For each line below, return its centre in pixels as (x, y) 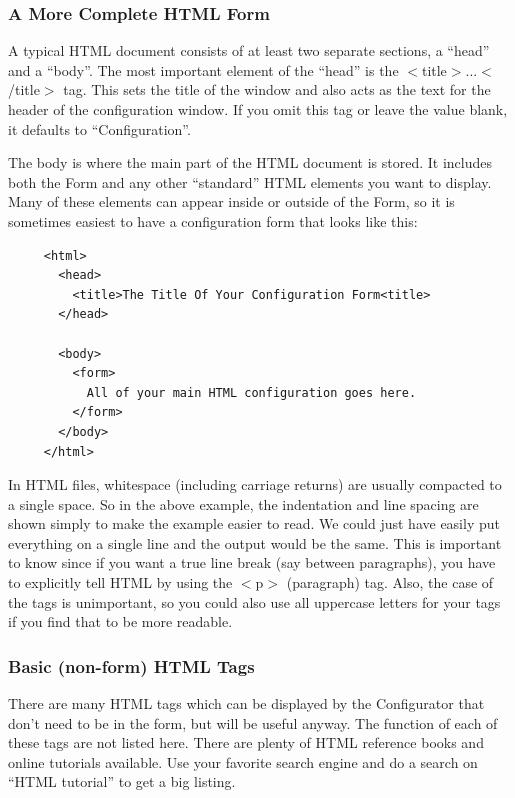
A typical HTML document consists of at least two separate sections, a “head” (249, 50)
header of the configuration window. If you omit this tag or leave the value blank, (258, 109)
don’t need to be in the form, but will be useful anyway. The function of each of (253, 722)
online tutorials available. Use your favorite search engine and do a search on (243, 761)
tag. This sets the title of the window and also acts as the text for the (277, 89)
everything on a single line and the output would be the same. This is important (255, 542)
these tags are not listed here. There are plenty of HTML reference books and (246, 742)
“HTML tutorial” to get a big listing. (122, 781)
